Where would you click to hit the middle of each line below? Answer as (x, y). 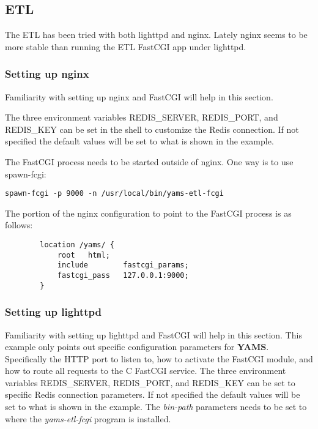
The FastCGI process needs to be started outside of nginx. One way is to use (149, 161)
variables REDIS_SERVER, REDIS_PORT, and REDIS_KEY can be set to (150, 382)
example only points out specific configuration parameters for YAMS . (137, 347)
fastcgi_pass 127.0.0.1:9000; (123, 275)
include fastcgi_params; (123, 265)
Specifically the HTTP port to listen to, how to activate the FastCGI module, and (159, 358)
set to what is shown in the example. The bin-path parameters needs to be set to (156, 407)
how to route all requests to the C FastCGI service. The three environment (146, 371)
